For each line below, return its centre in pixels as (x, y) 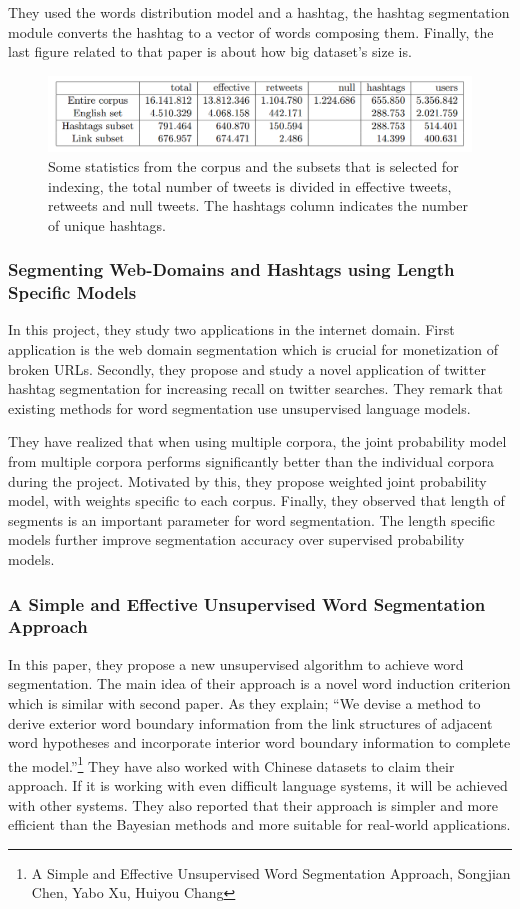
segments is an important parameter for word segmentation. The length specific (252, 519)
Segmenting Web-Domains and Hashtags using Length (231, 269)
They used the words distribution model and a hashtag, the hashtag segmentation (259, 12)
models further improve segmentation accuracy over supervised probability (236, 539)
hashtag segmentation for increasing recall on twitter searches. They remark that (255, 388)
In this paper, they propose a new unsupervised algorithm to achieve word (236, 663)
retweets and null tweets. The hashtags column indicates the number (258, 205)
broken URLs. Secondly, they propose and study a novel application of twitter (247, 368)
